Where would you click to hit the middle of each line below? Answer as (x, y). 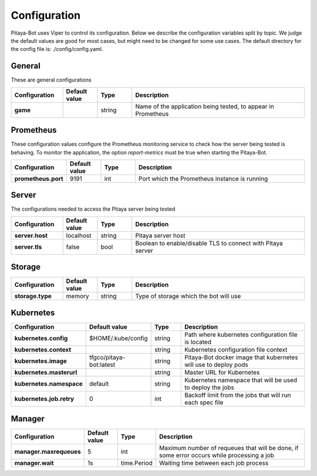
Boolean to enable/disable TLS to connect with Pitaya (209, 243)
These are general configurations (51, 80)
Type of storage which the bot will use (188, 296)
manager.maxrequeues (48, 452)
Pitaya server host (160, 235)
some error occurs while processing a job (216, 455)
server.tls (28, 247)
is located (198, 342)
